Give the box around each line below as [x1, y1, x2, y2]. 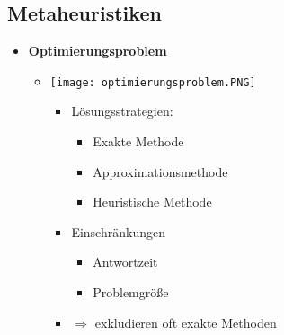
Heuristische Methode [93, 192, 212, 211]
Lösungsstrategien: [71, 101, 173, 120]
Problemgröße [93, 283, 169, 302]
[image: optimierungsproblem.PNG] [49, 75, 256, 89]
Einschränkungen [71, 222, 165, 241]
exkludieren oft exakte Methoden [94, 313, 277, 331]
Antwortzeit [93, 252, 158, 271]
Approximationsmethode [93, 162, 228, 181]
